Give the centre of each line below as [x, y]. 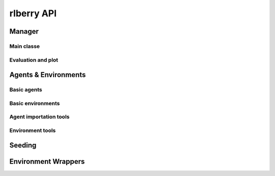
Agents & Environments [48, 75]
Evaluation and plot [34, 60]
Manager [24, 31]
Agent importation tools [39, 117]
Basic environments [35, 103]
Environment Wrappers [47, 161]
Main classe [25, 46]
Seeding [23, 145]
